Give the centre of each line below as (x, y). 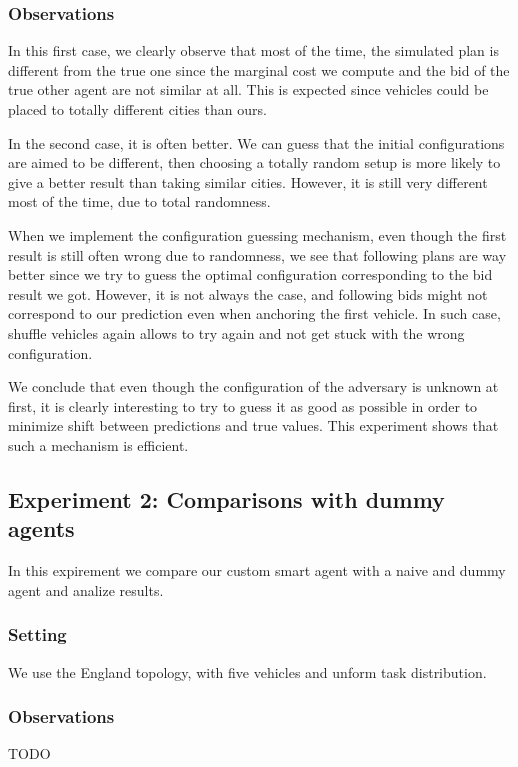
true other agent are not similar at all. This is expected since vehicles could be (248, 89)
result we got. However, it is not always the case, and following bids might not (248, 293)
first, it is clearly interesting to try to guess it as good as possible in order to (243, 405)
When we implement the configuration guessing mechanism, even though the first (257, 234)
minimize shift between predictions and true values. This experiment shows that (253, 425)
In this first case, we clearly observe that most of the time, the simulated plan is (253, 50)
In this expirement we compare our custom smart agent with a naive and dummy (257, 570)
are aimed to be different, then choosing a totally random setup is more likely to (254, 162)
